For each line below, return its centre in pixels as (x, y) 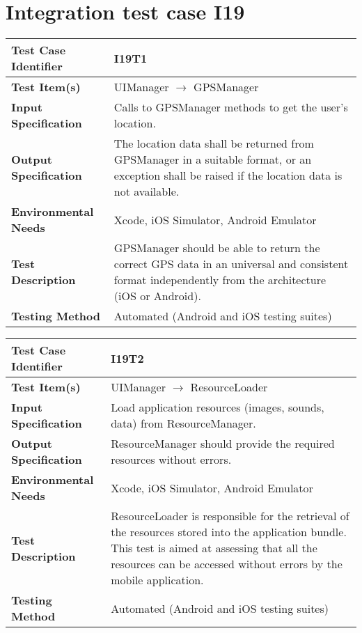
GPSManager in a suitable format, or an (213, 159)
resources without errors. (171, 460)
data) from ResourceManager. (183, 423)
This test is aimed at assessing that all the (214, 548)
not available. (147, 192)
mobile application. (157, 580)
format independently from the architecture (220, 280)
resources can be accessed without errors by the (227, 564)
